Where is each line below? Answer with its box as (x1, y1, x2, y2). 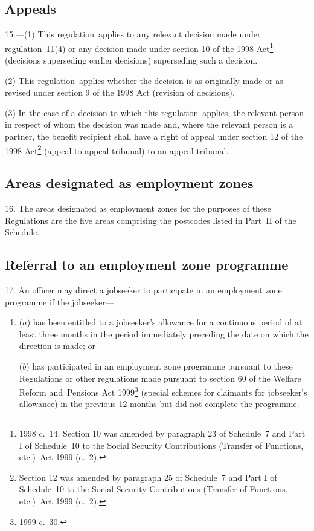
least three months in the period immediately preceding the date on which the (19, 327, 309, 340)
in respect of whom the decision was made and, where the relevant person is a (5, 118, 293, 131)
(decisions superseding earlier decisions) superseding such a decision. (5, 54, 258, 67)
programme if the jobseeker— (5, 295, 114, 308)
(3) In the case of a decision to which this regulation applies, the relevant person (5, 106, 304, 119)
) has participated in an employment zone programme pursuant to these (26, 360, 293, 373)
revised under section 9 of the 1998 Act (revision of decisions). (5, 86, 235, 99)
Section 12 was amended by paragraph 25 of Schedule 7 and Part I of (19, 471, 277, 483)
